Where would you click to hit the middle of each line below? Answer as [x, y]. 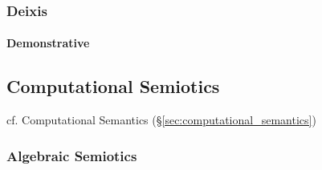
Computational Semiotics [113, 86]
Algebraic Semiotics [72, 155]
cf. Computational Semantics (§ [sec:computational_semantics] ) [161, 120]
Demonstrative [48, 43]
